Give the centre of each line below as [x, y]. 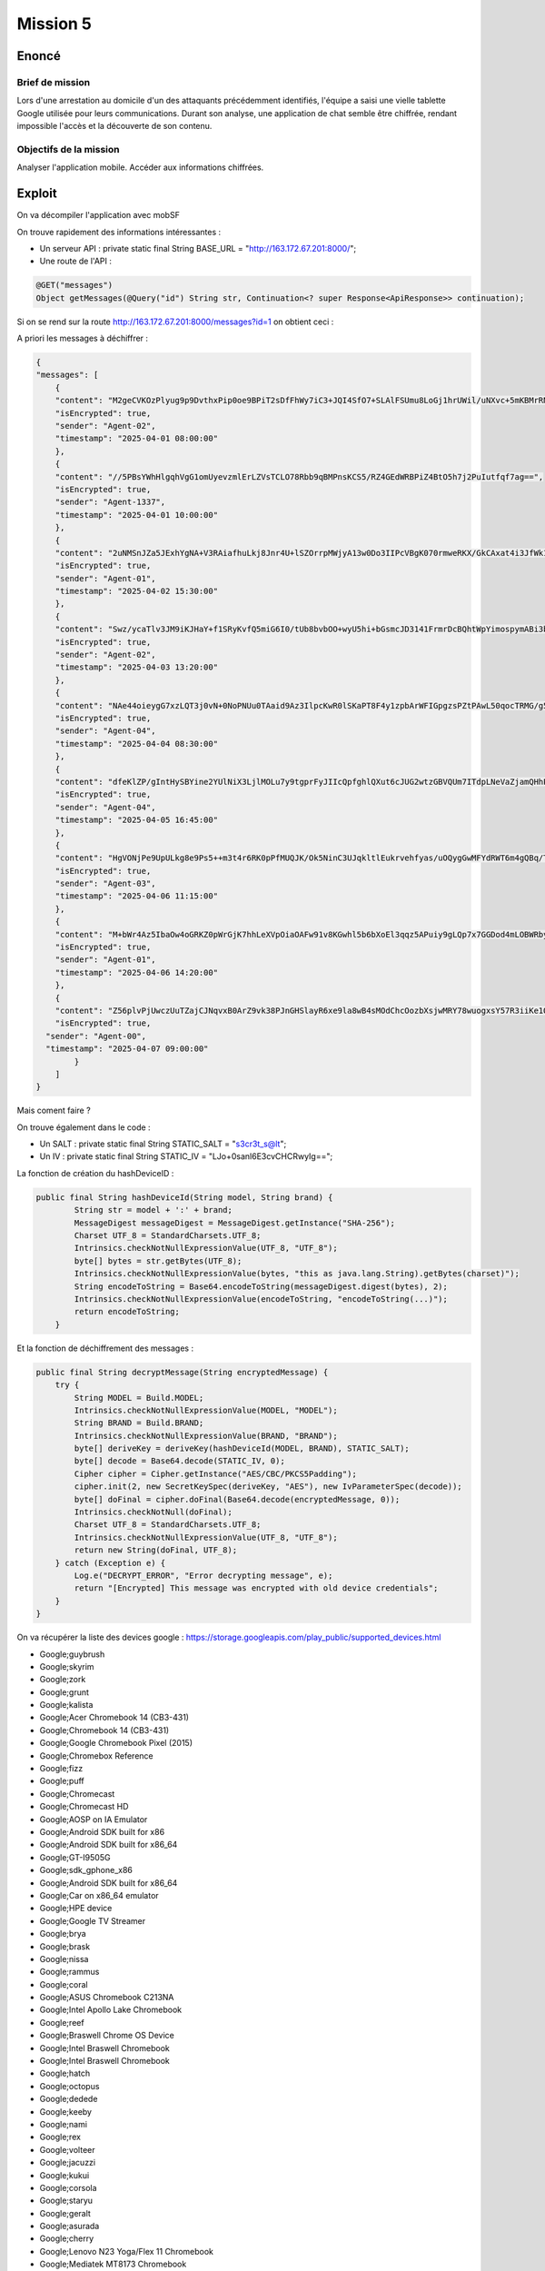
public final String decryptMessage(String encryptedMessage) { [182, 1372]
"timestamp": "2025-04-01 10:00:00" [136, 515]
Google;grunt [64, 1692]
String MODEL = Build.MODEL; [139, 1398]
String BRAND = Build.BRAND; [139, 1423]
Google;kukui [64, 2175]
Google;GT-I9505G [75, 1857]
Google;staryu [66, 2201]
